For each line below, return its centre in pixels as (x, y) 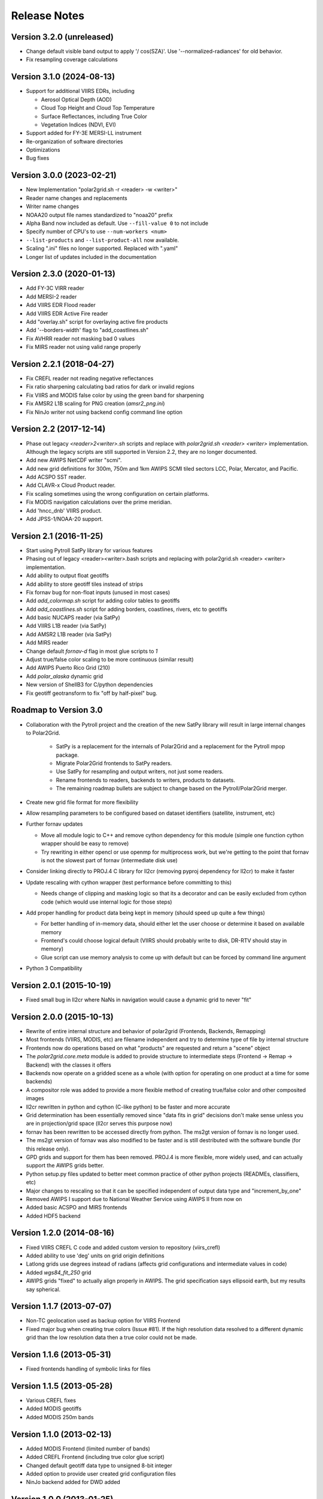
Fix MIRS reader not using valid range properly (83, 347)
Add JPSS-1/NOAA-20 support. (65, 519)
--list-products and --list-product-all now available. (103, 240)
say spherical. (43, 1289)
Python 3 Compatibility (54, 968)
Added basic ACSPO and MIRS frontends (77, 1208)
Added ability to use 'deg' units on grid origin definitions (95, 1256)
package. (67, 755)
